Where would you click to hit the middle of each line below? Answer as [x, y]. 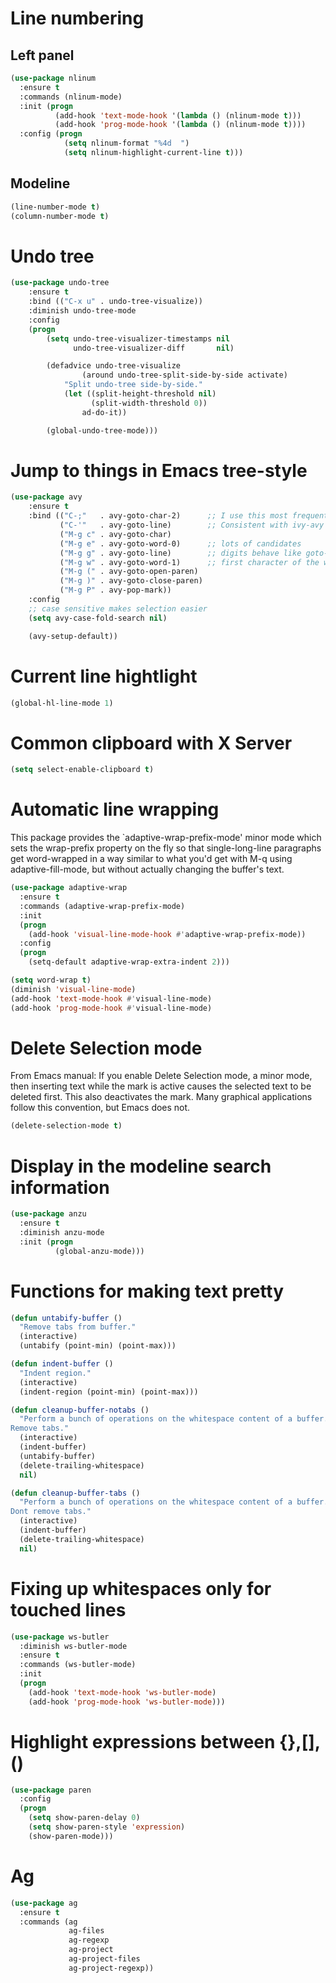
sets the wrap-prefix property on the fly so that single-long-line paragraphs [166, 848]
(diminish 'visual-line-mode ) [73, 989]
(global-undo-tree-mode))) [102, 430]
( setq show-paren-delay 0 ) [84, 1818]
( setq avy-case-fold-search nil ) [98, 618]
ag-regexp [89, 1940]
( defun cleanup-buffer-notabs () [80, 1410]
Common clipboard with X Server [151, 743]
